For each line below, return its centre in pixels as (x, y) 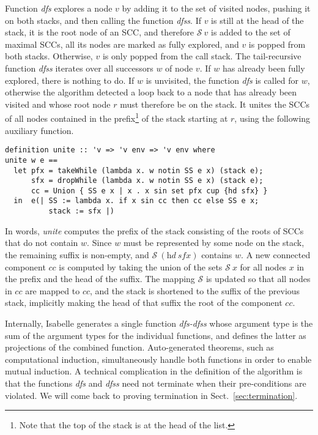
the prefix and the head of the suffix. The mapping (100, 279)
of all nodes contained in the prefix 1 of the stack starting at (116, 117)
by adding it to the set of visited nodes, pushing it (216, 8)
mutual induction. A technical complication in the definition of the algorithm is (154, 371)
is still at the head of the (257, 20)
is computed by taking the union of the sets (141, 266)
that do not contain (42, 243)
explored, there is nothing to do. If (70, 80)
